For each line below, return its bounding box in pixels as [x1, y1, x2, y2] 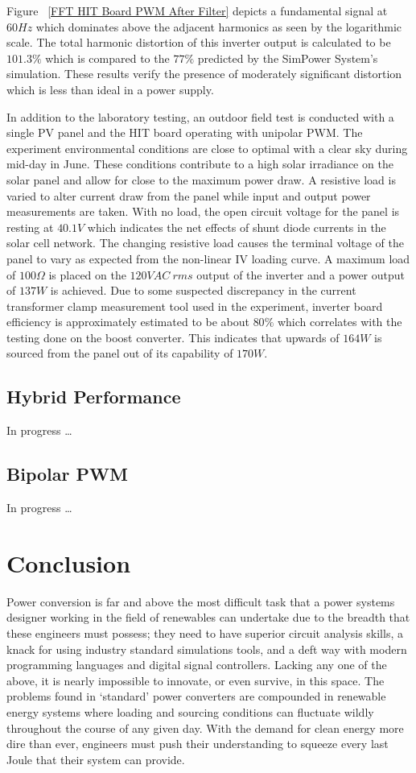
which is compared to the [45, 49, 170, 66]
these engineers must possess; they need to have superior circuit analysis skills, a [6, 624, 403, 641]
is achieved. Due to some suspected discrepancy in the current [50, 282, 356, 299]
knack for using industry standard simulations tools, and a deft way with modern [6, 640, 407, 657]
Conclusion [6, 546, 131, 579]
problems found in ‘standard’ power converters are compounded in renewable [6, 688, 386, 705]
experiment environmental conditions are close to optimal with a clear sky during [6, 139, 408, 156]
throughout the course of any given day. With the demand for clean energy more [6, 719, 404, 736]
